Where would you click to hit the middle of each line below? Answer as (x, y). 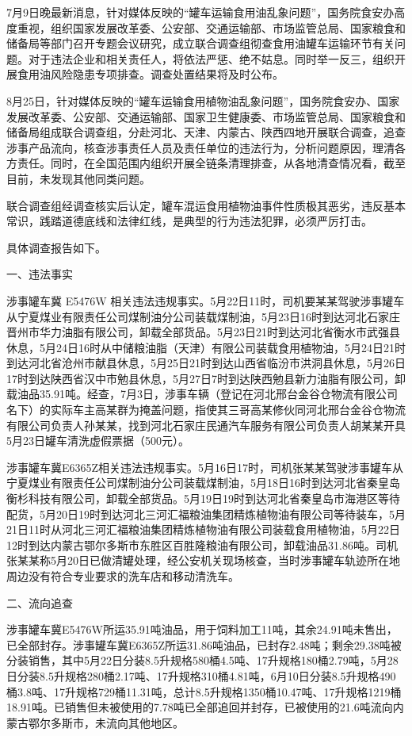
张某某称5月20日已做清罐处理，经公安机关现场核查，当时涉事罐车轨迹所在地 (203, 560)
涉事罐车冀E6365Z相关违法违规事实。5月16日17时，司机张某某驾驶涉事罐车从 (205, 467)
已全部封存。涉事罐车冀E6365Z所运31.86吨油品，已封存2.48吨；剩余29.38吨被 (204, 644)
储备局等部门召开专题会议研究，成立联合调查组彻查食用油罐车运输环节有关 (200, 43)
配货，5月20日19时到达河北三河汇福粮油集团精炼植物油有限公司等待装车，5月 (206, 514)
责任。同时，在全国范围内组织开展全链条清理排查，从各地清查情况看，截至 (211, 163)
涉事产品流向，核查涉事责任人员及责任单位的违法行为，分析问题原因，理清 (200, 147)
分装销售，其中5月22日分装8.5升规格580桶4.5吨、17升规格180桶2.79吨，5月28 (202, 660)
